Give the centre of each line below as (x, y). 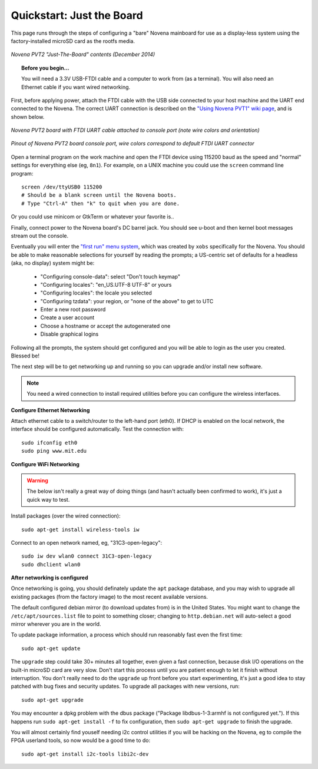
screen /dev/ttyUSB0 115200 (62, 187)
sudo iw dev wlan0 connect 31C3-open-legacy (87, 556)
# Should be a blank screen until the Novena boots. (99, 195)
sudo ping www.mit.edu (54, 451)
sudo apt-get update (51, 648)
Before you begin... (45, 68)
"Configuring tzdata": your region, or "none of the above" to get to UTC (127, 301)
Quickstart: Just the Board (77, 15)
